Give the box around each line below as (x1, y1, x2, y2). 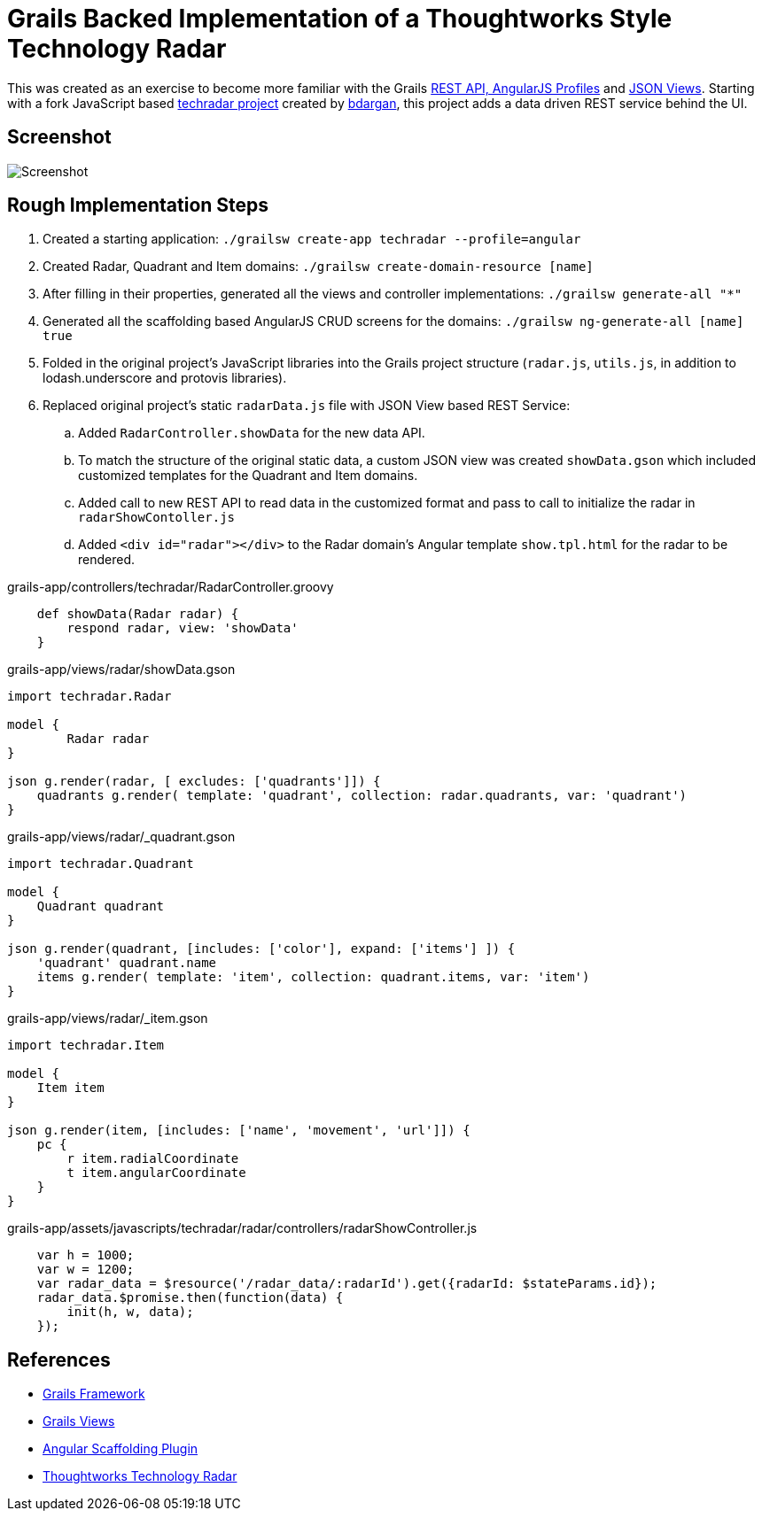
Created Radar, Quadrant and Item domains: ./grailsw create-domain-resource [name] (43, 259, 594, 275)
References (7, 1348, 111, 1371)
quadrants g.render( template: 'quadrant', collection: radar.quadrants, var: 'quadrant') (36, 788, 688, 803)
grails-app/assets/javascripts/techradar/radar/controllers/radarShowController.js (7, 1220, 478, 1236)
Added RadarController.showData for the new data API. (78, 425, 425, 441)
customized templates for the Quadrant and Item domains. (78, 468, 418, 484)
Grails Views (43, 1413, 115, 1429)
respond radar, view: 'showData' (66, 621, 299, 636)
